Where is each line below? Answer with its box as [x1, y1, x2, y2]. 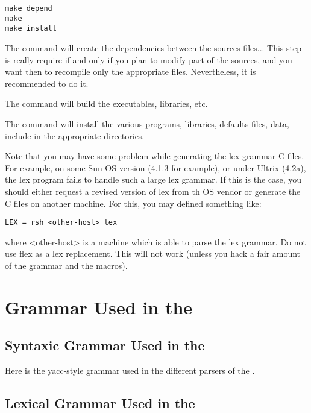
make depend [5, 4, 52, 13]
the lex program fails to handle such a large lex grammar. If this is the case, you [5, 173, 302, 186]
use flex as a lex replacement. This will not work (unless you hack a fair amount [5, 247, 301, 260]
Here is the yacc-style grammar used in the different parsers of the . [5, 364, 255, 377]
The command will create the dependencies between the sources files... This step [5, 41, 302, 54]
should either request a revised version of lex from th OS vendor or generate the [5, 184, 301, 197]
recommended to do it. [5, 77, 89, 89]
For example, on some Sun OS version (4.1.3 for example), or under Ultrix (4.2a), [5, 161, 306, 174]
